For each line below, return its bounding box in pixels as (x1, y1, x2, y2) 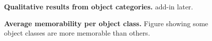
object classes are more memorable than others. (4, 28, 150, 38)
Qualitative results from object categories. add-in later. (4, 1, 193, 11)
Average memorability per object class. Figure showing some (4, 18, 208, 28)
